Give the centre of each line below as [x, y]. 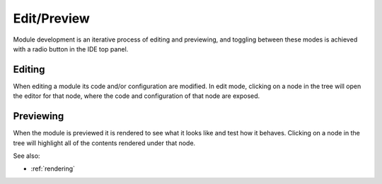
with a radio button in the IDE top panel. [71, 49]
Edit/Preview [51, 18]
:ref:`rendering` [53, 168]
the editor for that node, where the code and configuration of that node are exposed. [137, 96]
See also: [27, 156]
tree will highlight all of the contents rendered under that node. [104, 143]
